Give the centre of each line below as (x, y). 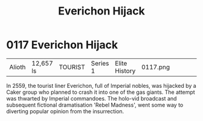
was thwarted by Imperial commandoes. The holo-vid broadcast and (92, 98)
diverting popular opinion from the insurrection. (65, 111)
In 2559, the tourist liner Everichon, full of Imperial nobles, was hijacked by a (101, 85)
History (125, 70)
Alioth (18, 67)
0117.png (156, 67)
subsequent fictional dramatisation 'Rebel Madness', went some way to (95, 105)
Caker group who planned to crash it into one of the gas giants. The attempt (101, 92)
